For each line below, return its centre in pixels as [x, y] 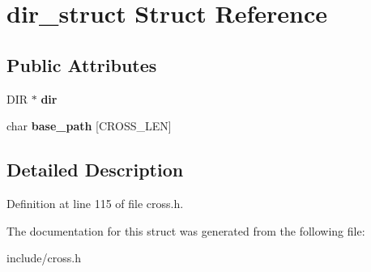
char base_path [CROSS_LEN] [89, 126]
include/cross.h [44, 258]
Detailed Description [95, 170]
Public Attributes [82, 64]
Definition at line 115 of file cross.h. [95, 203]
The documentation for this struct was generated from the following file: [186, 230]
